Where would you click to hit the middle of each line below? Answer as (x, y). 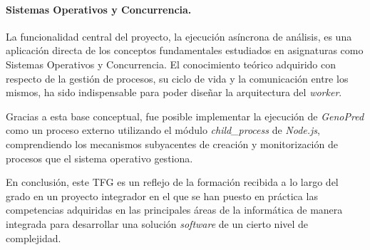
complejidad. (34, 238)
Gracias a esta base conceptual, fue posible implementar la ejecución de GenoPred (185, 116)
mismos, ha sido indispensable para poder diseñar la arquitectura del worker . (174, 92)
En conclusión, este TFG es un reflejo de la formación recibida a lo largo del (172, 182)
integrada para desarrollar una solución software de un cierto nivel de (157, 223)
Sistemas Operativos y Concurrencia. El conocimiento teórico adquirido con (171, 64)
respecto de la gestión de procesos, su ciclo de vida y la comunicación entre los (177, 78)
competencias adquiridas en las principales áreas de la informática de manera (174, 210)
